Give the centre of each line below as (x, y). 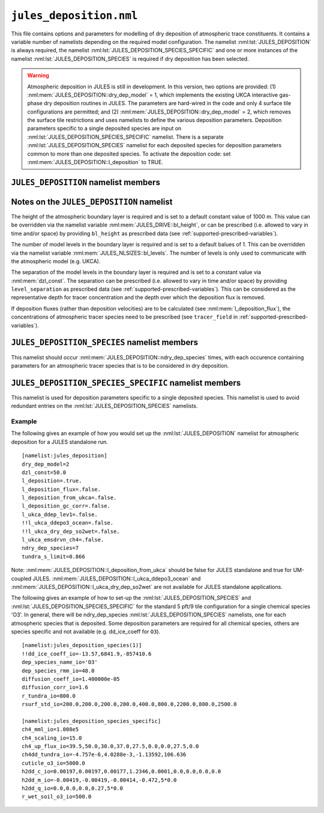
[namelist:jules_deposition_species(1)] (82, 645)
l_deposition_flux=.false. (61, 489)
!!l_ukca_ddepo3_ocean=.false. (68, 523)
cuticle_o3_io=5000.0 (53, 763)
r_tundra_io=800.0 (49, 696)
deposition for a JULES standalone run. (59, 442)
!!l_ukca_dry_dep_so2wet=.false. (71, 531)
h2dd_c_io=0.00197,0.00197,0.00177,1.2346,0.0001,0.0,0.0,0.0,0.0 (121, 772)
